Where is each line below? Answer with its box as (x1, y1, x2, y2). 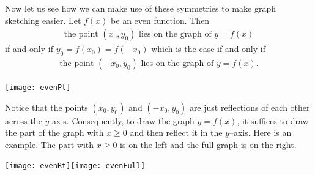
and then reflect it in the (130, 126, 223, 139)
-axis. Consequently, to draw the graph (49, 114, 195, 127)
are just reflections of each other (189, 100, 310, 113)
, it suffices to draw (237, 114, 309, 127)
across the (5, 114, 42, 127)
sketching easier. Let (5, 13, 81, 26)
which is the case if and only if (151, 42, 265, 55)
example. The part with (5, 138, 94, 151)
